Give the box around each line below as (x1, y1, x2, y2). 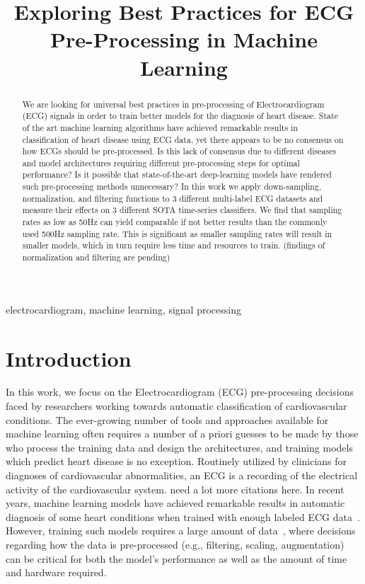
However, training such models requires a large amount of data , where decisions (6, 523, 356, 538)
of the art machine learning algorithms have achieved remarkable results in (22, 121, 298, 133)
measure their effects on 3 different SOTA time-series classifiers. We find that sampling (22, 204, 342, 216)
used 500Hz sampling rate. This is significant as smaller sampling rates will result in (22, 227, 332, 239)
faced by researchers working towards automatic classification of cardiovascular (6, 399, 347, 413)
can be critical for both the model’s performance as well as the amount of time (6, 551, 347, 566)
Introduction (6, 343, 132, 372)
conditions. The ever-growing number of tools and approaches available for (6, 412, 329, 427)
